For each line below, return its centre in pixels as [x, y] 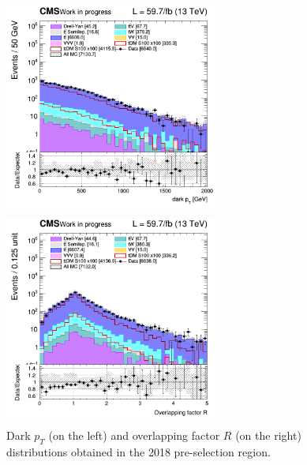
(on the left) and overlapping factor [134, 435]
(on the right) [268, 435]
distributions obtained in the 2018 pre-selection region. [139, 452]
